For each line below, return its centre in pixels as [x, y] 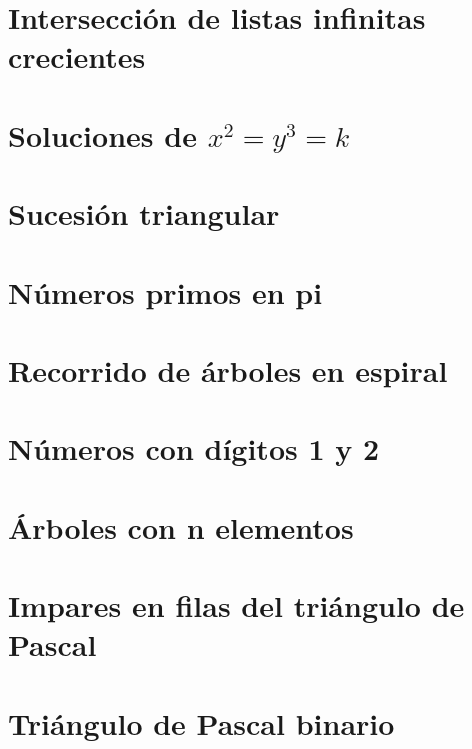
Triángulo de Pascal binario [201, 722]
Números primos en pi [165, 291]
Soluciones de [102, 134]
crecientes [77, 56]
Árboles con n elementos [181, 526]
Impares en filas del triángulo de [236, 605]
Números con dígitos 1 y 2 [194, 448]
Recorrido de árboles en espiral [228, 369]
